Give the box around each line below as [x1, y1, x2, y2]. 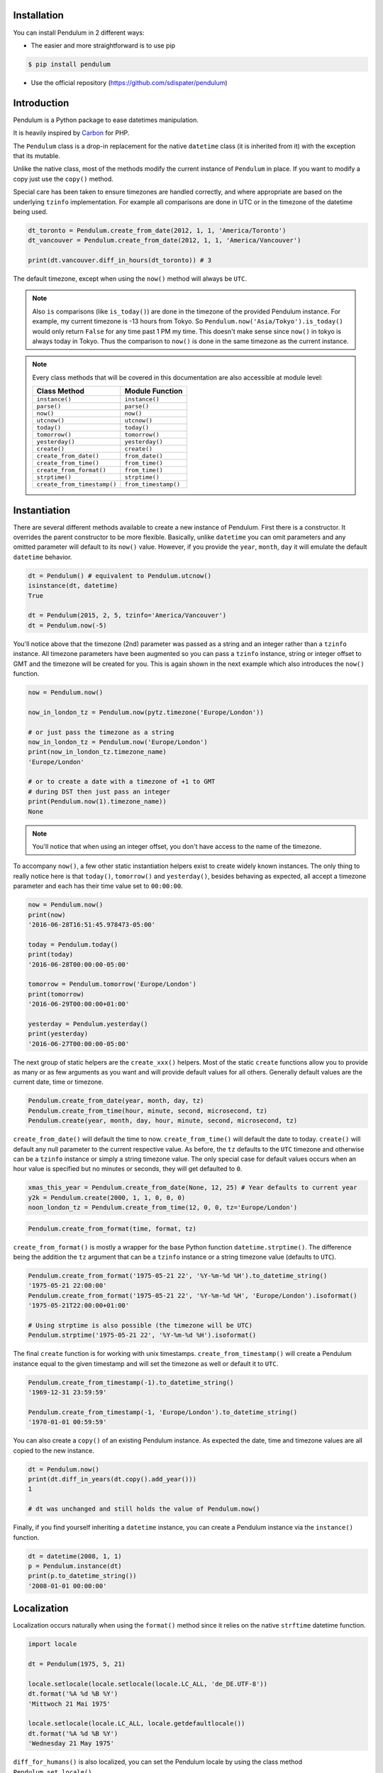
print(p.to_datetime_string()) [28, 1572, 138, 1580]
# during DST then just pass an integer [28, 787, 170, 796]
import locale [28, 1640, 77, 1648]
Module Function [124, 387, 183, 396]
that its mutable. [13, 151, 60, 160]
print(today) [28, 950, 74, 959]
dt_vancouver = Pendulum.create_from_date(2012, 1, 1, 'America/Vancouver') [28, 236, 301, 245]
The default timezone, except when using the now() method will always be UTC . [13, 274, 248, 283]
